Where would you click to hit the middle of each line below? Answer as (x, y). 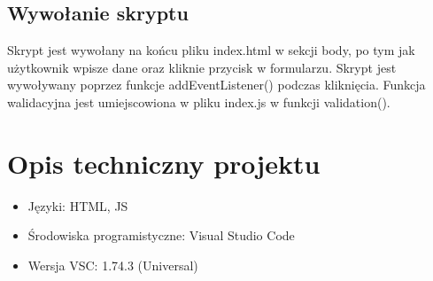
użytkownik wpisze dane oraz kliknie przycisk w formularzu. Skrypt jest (202, 67)
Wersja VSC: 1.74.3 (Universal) (113, 265)
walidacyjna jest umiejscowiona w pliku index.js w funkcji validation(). (199, 101)
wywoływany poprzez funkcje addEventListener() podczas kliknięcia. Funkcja (216, 85)
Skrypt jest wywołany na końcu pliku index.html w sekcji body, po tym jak (211, 50)
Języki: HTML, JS (78, 205)
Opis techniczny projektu (164, 163)
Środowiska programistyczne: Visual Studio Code (161, 235)
